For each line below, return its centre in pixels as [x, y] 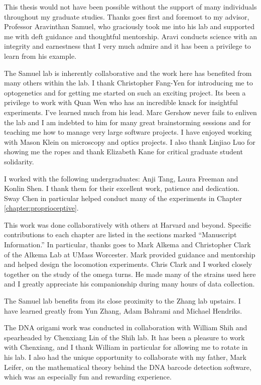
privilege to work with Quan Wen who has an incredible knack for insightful [121, 102]
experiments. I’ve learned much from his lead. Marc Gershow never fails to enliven [130, 112]
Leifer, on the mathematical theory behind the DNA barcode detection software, [128, 367]
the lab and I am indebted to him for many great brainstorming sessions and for [127, 122]
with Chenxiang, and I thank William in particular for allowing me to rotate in [126, 347]
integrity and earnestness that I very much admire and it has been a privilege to [127, 46]
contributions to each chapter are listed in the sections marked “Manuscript [120, 234]
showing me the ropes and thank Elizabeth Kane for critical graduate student [123, 152]
